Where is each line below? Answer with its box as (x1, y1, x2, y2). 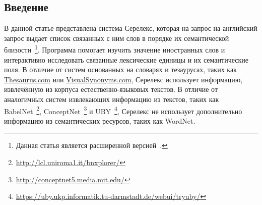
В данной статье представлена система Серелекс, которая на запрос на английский (4, 23, 257, 33)
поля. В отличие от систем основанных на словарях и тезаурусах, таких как (4, 64, 237, 75)
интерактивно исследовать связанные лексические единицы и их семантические (4, 54, 248, 65)
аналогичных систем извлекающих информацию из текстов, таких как (4, 94, 219, 105)
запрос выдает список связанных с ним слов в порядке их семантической (4, 32, 229, 43)
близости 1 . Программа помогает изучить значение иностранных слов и (4, 43, 225, 55)
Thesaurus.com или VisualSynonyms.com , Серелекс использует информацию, (4, 74, 243, 84)
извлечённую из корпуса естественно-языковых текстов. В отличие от (4, 84, 218, 94)
